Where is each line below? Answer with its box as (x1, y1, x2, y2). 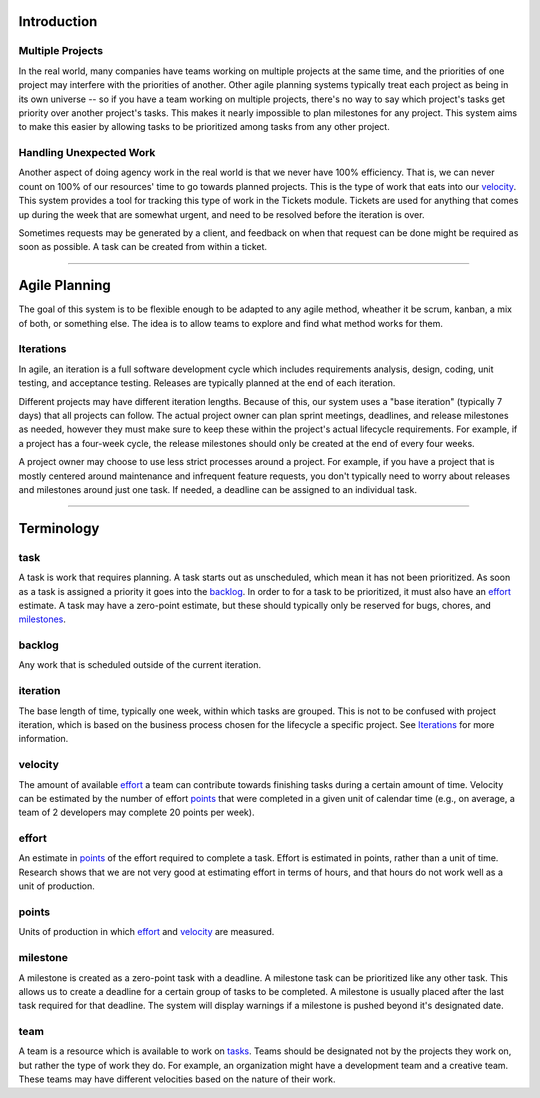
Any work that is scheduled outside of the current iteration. (18, 659, 262, 671)
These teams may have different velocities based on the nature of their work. (18, 1073, 336, 1085)
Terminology (18, 520, 100, 537)
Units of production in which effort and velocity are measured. (18, 926, 275, 938)
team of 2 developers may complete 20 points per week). (18, 806, 255, 819)
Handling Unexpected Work (18, 146, 156, 160)
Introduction (18, 13, 98, 30)
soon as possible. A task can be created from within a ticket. (18, 241, 268, 253)
